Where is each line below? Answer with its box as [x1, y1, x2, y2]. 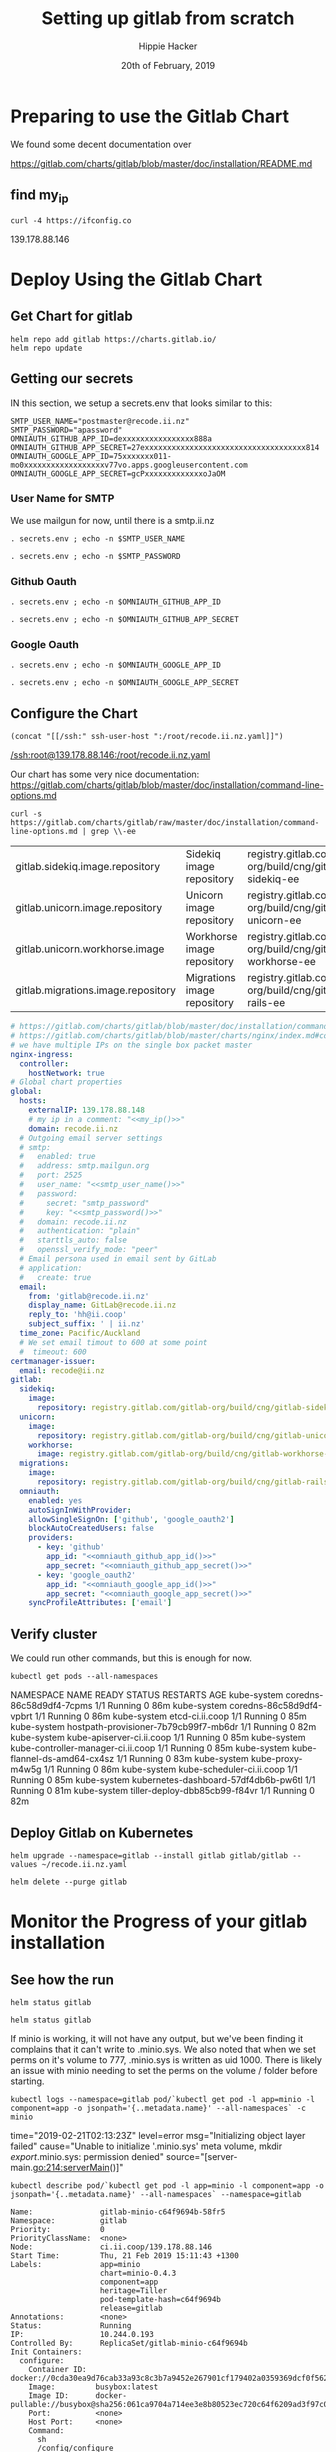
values [10, 1859, 38, 1869]
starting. [10, 2075, 45, 2087]
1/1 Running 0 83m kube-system [116, 1753, 249, 1765]
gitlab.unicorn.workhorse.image [15, 942, 165, 956]
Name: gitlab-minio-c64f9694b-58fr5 [10, 2207, 226, 2217]
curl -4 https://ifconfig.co [10, 215, 132, 226]
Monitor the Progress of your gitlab [10, 1910, 308, 1933]
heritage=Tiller [99, 2285, 168, 2296]
